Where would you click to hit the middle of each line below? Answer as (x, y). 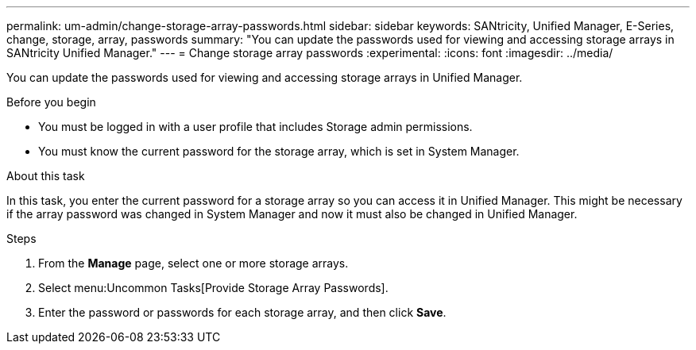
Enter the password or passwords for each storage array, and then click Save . (242, 312)
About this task (46, 176)
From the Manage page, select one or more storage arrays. (193, 263)
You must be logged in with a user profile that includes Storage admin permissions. (255, 127)
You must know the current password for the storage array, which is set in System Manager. (279, 151)
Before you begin (51, 102)
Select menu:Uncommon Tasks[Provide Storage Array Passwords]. (213, 288)
